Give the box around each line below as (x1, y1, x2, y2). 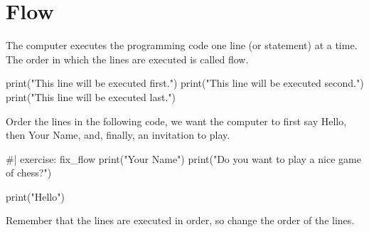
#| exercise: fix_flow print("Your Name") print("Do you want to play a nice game (6, 151, 361, 166)
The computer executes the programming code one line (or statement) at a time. (6, 38, 358, 53)
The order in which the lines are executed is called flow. (6, 51, 249, 66)
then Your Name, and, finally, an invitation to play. (6, 127, 230, 142)
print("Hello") (6, 189, 65, 204)
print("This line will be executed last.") (6, 89, 176, 104)
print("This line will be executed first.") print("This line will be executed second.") (6, 75, 364, 90)
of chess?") (6, 165, 52, 180)
